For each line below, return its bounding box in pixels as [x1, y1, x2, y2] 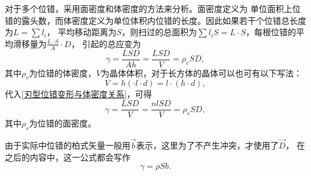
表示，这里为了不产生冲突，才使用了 [136, 139, 279, 152]
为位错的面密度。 [29, 117, 96, 129]
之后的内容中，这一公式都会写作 [5, 150, 130, 163]
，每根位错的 [246, 26, 297, 38]
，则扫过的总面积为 [121, 26, 197, 38]
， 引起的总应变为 [71, 37, 141, 50]
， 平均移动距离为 [47, 26, 117, 38]
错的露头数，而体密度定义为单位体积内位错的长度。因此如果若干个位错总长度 [5, 14, 306, 26]
